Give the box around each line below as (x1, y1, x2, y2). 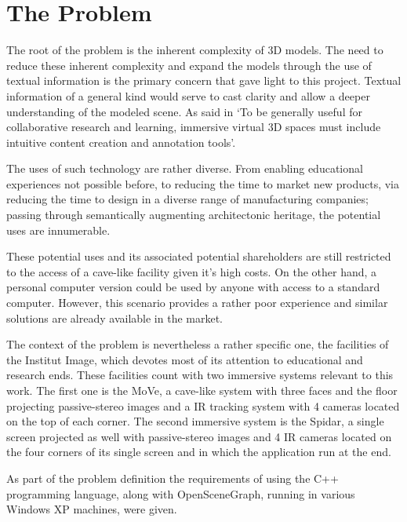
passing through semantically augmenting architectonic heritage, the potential (6, 206, 381, 223)
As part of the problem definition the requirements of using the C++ (6, 469, 339, 486)
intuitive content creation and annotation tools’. (6, 133, 236, 150)
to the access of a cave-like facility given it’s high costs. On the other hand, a (6, 263, 377, 279)
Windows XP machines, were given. (6, 501, 177, 517)
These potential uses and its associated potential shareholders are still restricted (6, 248, 391, 265)
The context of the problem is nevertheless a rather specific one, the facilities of (6, 336, 389, 352)
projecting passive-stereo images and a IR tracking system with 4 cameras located (6, 397, 400, 414)
